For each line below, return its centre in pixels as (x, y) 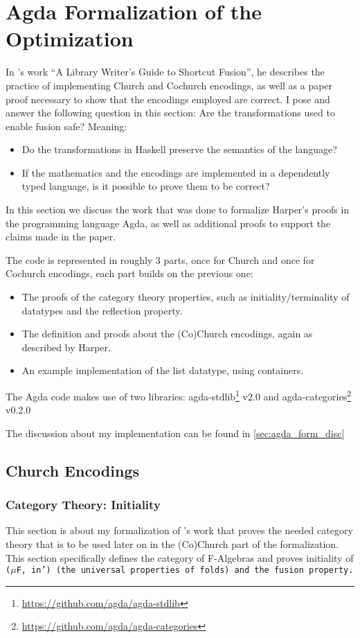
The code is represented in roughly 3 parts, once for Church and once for (160, 259)
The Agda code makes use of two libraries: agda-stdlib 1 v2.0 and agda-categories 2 (179, 395)
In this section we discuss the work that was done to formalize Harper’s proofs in (178, 210)
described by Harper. (66, 347)
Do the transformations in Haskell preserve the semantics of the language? (179, 149)
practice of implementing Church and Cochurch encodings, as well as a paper (169, 85)
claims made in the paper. (61, 237)
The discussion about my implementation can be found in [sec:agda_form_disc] (175, 433)
